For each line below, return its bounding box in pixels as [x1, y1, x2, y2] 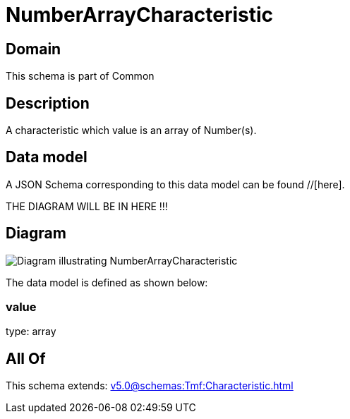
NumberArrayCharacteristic [6, 3, 274, 27]
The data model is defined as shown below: [6, 276, 208, 289]
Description [6, 94, 90, 112]
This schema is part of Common [6, 70, 155, 83]
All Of [6, 349, 46, 368]
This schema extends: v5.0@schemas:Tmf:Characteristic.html [6, 379, 294, 392]
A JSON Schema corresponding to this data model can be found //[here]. [6, 178, 345, 190]
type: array [6, 325, 56, 338]
